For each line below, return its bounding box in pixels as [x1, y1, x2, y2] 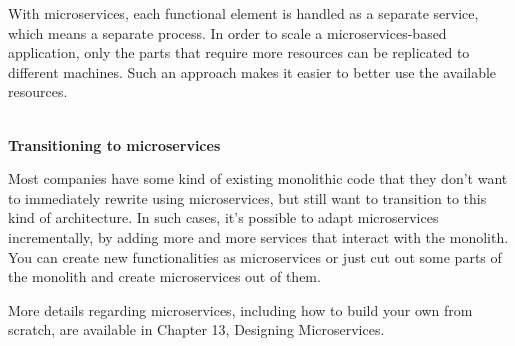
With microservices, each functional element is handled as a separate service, [8, 3, 479, 23]
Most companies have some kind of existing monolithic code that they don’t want [8, 168, 508, 189]
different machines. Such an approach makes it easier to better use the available [8, 61, 497, 82]
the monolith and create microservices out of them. [8, 266, 321, 287]
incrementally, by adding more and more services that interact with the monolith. [8, 226, 509, 247]
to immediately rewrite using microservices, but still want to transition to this [8, 187, 487, 208]
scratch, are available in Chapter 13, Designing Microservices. [8, 319, 385, 340]
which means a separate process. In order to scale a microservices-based [8, 22, 447, 43]
